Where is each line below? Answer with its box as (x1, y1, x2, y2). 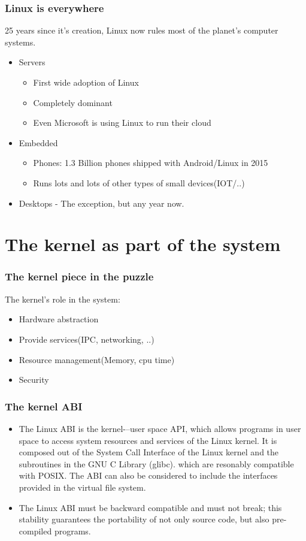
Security (19, 373, 49, 386)
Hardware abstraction (19, 313, 99, 325)
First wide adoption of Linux (33, 76, 139, 88)
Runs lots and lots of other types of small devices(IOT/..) (33, 176, 245, 189)
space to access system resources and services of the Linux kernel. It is (19, 434, 277, 446)
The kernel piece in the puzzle (5, 269, 154, 284)
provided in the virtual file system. (19, 480, 146, 493)
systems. (5, 35, 36, 48)
